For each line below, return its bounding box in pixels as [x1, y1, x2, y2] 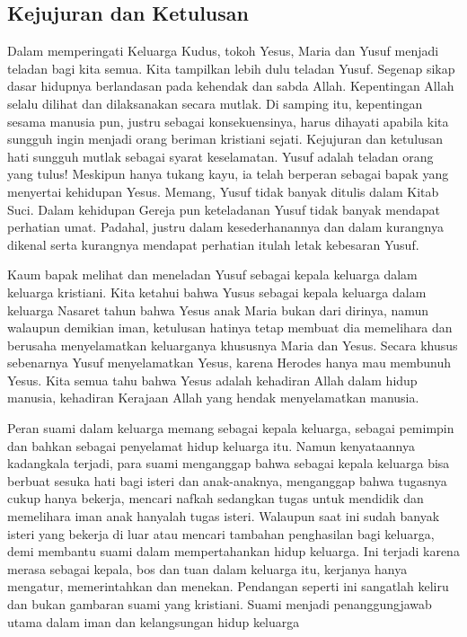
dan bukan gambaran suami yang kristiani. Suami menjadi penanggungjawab [7, 595, 432, 614]
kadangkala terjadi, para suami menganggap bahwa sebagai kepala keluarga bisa [7, 454, 450, 473]
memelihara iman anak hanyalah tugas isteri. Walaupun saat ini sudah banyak [7, 507, 440, 526]
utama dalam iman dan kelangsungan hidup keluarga [7, 612, 300, 631]
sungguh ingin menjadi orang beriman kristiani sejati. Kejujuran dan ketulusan [7, 129, 444, 148]
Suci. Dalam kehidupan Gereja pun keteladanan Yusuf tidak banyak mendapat [7, 199, 440, 218]
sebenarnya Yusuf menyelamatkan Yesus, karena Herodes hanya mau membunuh [7, 353, 452, 372]
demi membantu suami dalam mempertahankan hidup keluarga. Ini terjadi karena [7, 542, 460, 561]
